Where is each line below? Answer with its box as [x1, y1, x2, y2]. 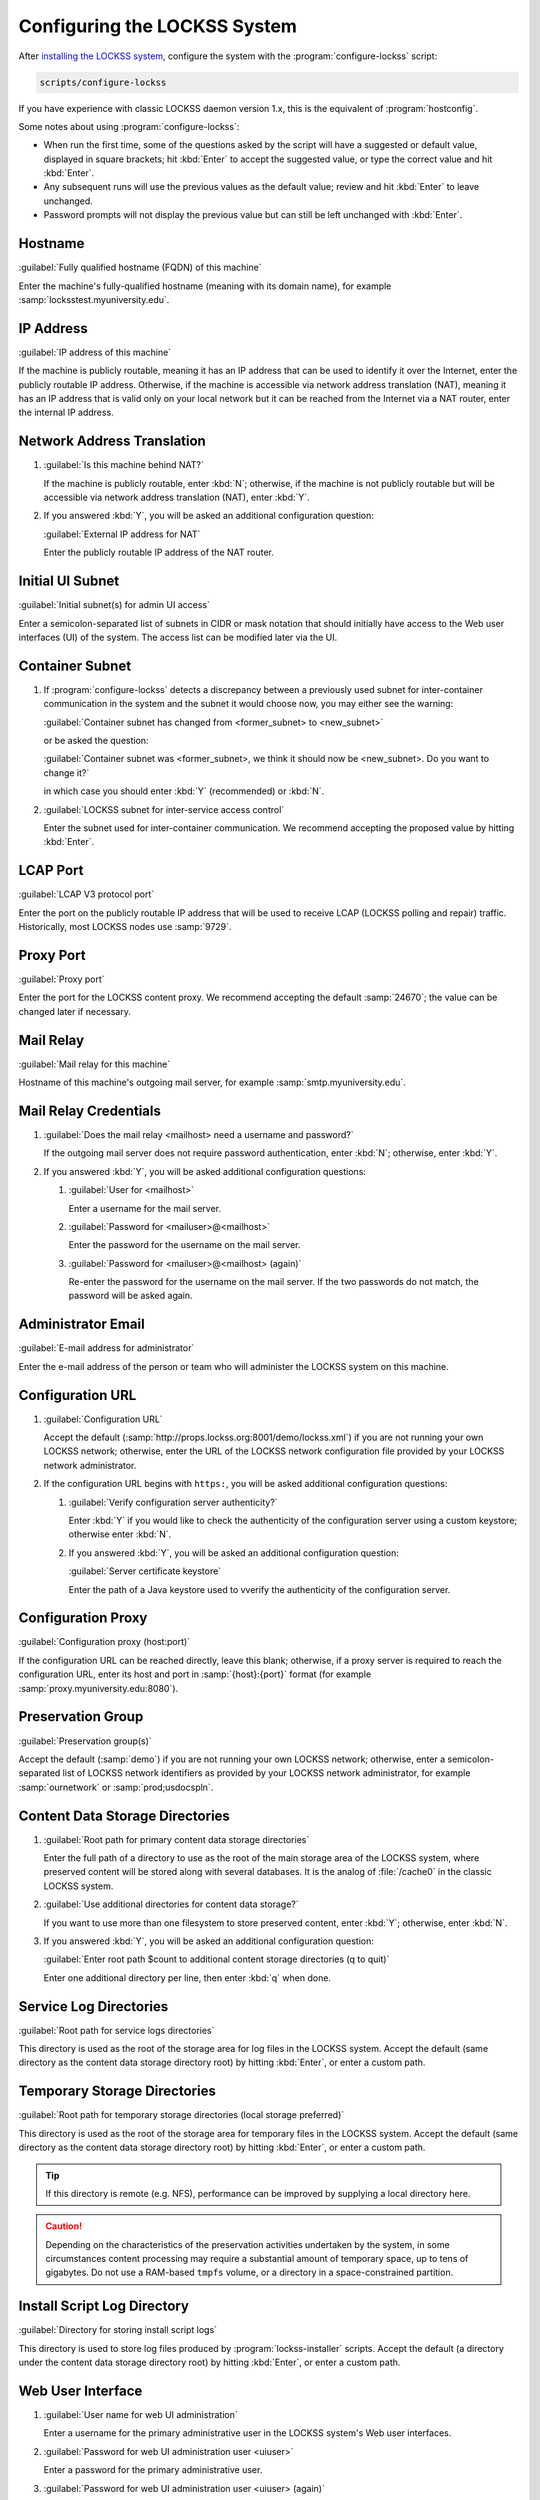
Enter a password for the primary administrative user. [43, 2464, 263, 2476]
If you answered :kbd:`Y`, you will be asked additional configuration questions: [43, 1165, 367, 1177]
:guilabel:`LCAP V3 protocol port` [18, 888, 155, 900]
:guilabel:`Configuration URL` [43, 1413, 164, 1425]
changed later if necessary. [18, 1005, 132, 1017]
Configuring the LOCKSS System [18, 15, 297, 37]
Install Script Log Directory [18, 2298, 190, 2315]
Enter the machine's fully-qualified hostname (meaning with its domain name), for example [18, 280, 392, 292]
